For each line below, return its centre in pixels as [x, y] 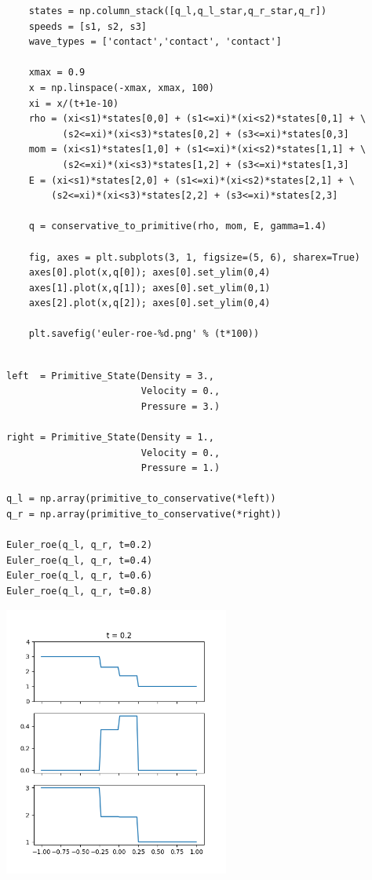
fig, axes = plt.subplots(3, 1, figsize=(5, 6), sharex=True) [195, 257]
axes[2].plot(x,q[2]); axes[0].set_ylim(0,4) [150, 303]
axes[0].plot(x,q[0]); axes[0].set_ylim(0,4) [150, 273]
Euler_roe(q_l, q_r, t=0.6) [80, 576]
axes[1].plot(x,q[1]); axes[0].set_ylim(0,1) [150, 288]
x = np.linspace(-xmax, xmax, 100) [121, 88]
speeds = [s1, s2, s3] [88, 26]
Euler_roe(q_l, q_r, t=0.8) [80, 591]
